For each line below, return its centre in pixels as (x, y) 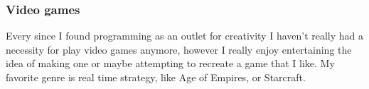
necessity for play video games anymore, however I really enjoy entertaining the (179, 49)
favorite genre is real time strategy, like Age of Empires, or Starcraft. (156, 77)
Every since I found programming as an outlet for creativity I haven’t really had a (185, 36)
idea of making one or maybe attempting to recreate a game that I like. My (170, 63)
